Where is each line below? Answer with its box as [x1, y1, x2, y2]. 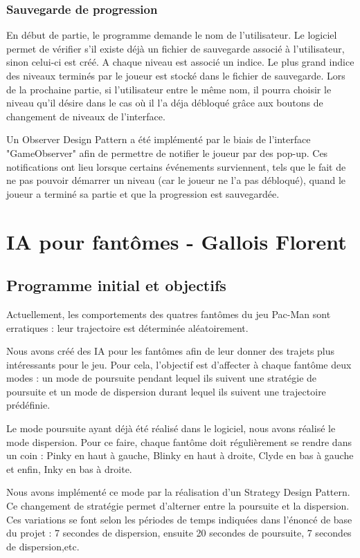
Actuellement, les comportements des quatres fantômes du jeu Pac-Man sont [6, 306, 331, 321]
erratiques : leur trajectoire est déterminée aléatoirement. [6, 320, 249, 335]
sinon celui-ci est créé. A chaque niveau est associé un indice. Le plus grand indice [6, 55, 354, 69]
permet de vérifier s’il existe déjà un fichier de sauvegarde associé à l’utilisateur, [6, 41, 345, 55]
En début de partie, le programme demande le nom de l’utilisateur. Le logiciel [6, 28, 337, 42]
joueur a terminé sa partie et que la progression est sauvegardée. [6, 186, 280, 201]
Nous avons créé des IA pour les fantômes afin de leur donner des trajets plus [6, 344, 335, 358]
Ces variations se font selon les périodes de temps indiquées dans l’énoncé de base [6, 512, 352, 526]
